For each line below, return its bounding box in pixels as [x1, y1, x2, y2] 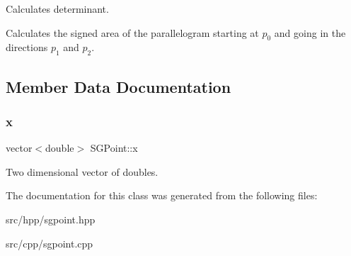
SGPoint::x [90, 140, 138, 155]
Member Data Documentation [6, 75, 231, 97]
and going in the [274, 25, 346, 40]
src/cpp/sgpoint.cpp [6, 235, 93, 250]
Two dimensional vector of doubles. [6, 164, 159, 179]
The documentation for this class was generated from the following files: [6, 188, 318, 203]
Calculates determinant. [6, 1, 109, 16]
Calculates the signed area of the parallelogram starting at [6, 25, 259, 40]
